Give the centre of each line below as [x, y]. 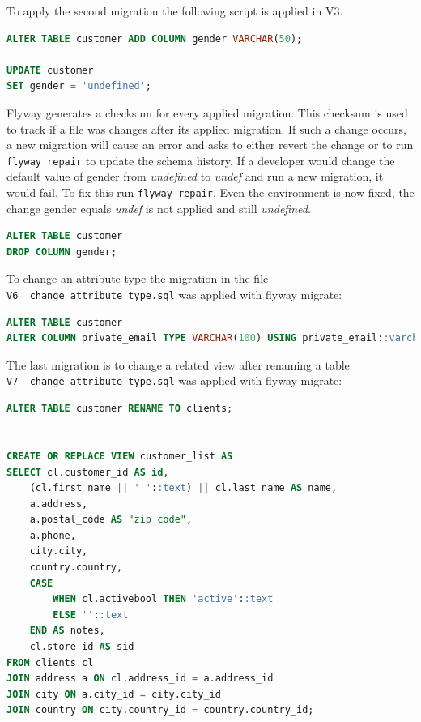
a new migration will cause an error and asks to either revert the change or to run [210, 145]
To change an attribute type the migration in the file [138, 278]
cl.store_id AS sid [82, 647]
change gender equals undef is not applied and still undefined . [159, 208]
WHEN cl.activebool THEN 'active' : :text [163, 599]
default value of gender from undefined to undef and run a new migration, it [195, 176]
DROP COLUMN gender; [62, 252]
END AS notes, [67, 631]
